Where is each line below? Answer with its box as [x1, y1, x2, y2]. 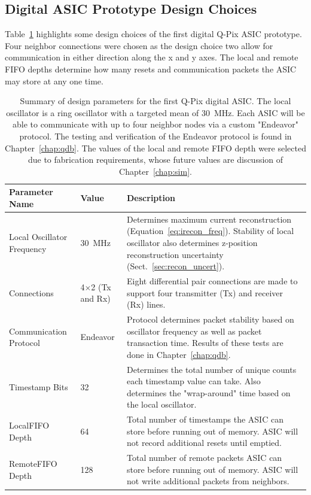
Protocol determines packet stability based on [127, 313, 294, 326]
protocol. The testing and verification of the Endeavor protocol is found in [19, 129, 292, 142]
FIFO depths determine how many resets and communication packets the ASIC [5, 62, 297, 75]
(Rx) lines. [127, 298, 166, 311]
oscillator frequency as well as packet [127, 324, 262, 337]
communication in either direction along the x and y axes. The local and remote [5, 51, 298, 63]
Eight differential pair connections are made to [127, 274, 298, 287]
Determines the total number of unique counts [127, 363, 297, 375]
